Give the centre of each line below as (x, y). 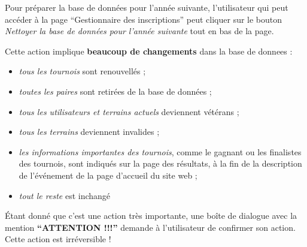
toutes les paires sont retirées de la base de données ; (115, 91)
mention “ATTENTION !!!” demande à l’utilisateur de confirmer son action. (150, 227)
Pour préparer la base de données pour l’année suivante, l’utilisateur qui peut (147, 7)
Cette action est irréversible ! (58, 239)
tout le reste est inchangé (65, 195)
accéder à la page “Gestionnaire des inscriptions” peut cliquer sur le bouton (144, 19)
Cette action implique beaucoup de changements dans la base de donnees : (149, 51)
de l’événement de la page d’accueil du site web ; (108, 175)
